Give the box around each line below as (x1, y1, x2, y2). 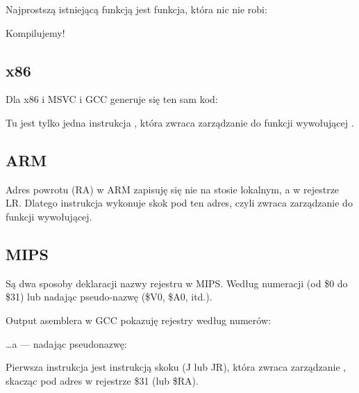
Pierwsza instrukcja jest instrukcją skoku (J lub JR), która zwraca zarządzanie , (6, 360, 347, 374)
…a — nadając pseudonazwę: (6, 336, 127, 351)
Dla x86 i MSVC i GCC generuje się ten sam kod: (6, 92, 218, 106)
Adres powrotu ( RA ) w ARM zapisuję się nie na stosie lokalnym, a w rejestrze (6, 182, 340, 196)
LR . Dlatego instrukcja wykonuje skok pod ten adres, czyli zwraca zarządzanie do (6, 195, 353, 210)
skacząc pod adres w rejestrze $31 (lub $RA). (6, 373, 199, 387)
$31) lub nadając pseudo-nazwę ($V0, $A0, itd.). (6, 289, 212, 304)
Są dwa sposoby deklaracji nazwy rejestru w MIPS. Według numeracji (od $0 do (6, 275, 348, 290)
